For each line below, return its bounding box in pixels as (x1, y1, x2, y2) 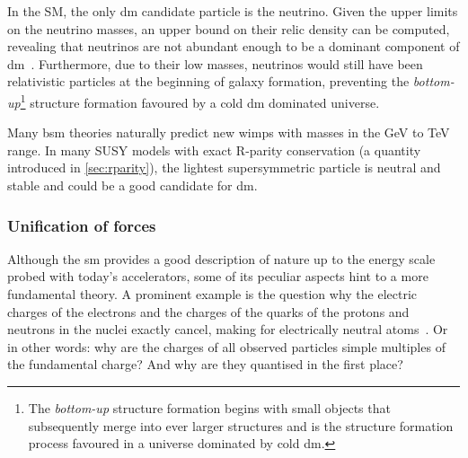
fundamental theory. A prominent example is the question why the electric (7, 285, 418, 303)
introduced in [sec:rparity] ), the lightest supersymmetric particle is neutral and (7, 158, 441, 177)
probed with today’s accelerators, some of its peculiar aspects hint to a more (7, 267, 428, 286)
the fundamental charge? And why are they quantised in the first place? (7, 355, 403, 374)
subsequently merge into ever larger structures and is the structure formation (28, 416, 454, 435)
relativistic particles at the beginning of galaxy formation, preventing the (7, 72, 410, 91)
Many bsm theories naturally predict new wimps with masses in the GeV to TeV (7, 123, 450, 142)
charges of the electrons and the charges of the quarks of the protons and (7, 302, 410, 321)
